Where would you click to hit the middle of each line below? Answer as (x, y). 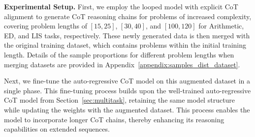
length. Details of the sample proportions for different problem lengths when (119, 54)
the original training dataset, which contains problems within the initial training (125, 45)
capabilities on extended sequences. (57, 129)
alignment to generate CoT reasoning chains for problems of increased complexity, (128, 16)
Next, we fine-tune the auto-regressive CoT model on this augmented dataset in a (127, 81)
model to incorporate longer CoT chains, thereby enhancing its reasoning (114, 119)
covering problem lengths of (46, 26)
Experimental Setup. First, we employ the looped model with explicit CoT (121, 6)
